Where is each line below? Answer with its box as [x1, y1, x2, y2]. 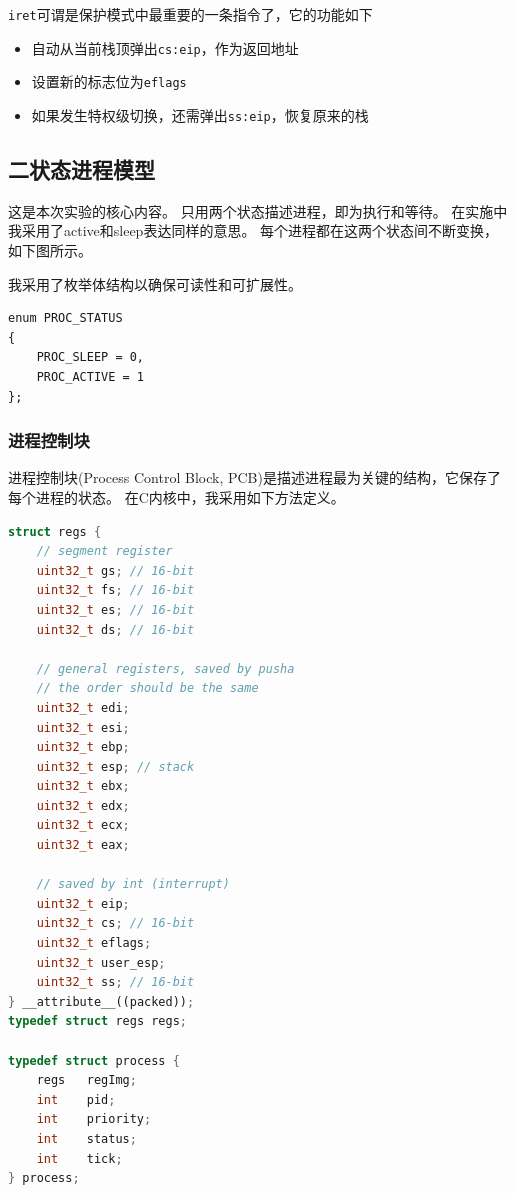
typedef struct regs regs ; [8, 1014, 188, 1029]
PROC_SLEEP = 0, [36, 350, 145, 365]
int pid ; [36, 1092, 116, 1107]
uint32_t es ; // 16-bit [36, 602, 195, 617]
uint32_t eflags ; [36, 936, 152, 951]
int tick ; [36, 1151, 123, 1166]
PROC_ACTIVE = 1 [36, 369, 145, 384]
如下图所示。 [8, 240, 92, 261]
